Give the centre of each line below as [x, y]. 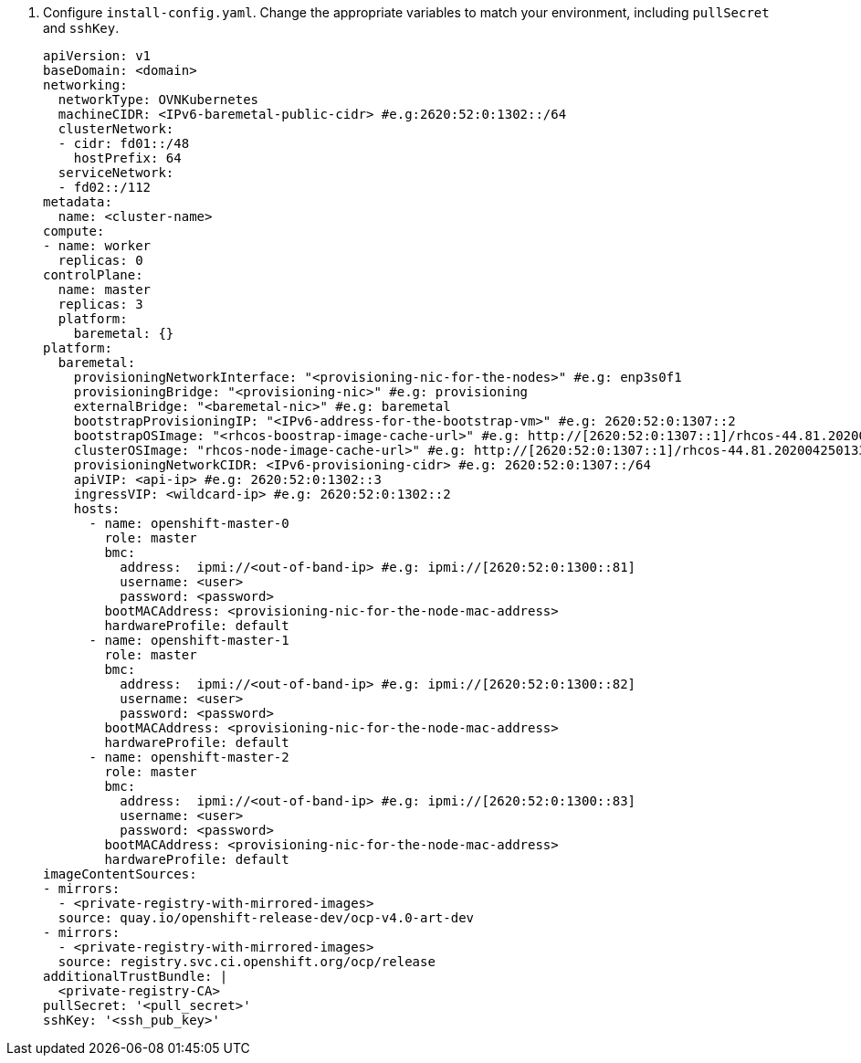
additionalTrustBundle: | [136, 976]
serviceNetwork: [116, 173]
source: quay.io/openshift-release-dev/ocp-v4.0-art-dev [266, 918]
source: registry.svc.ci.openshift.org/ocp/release [247, 962]
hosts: [97, 509]
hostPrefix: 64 [127, 158]
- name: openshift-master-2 [189, 757]
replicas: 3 [100, 304]
